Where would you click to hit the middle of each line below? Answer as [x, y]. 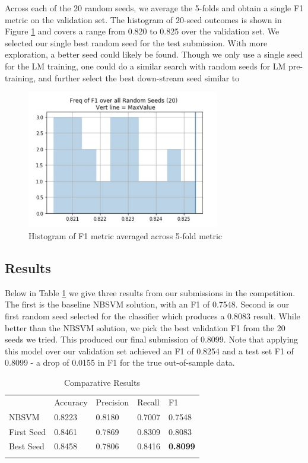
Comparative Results [102, 382]
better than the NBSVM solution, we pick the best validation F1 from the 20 [145, 327]
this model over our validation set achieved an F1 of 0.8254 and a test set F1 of [149, 351]
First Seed [28, 431]
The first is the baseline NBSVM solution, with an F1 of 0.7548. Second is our [147, 304]
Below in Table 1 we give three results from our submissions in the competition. [150, 292]
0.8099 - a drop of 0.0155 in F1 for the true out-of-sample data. [120, 362]
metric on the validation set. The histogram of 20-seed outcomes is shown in [143, 19]
